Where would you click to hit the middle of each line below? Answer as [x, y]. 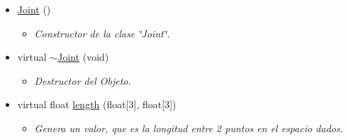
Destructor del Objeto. [83, 80]
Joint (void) [83, 57]
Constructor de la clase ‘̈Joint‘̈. [102, 33]
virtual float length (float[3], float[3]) [97, 104]
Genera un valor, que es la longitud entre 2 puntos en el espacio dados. [189, 128]
